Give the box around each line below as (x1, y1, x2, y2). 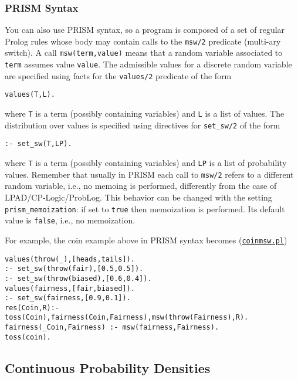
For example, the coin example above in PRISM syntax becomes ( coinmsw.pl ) (5, 233, 287, 246)
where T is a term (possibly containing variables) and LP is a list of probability (5, 157, 287, 169)
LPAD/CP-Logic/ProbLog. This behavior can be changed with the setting (5, 191, 272, 203)
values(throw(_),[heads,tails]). (5, 255, 135, 263)
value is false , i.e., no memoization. (5, 214, 136, 226)
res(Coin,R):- (5, 303, 60, 312)
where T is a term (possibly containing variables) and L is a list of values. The (5, 107, 285, 120)
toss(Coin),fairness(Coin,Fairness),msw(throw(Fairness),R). (5, 313, 249, 322)
